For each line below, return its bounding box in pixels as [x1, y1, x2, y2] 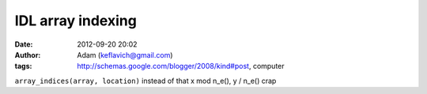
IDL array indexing [14, 12, 138, 29]
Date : [14, 39, 33, 49]
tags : [14, 62, 32, 71]
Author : [14, 50, 41, 59]
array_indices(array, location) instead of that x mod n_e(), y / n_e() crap [14, 76, 277, 85]
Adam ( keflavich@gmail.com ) [77, 50, 173, 59]
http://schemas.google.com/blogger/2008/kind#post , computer [77, 62, 285, 71]
